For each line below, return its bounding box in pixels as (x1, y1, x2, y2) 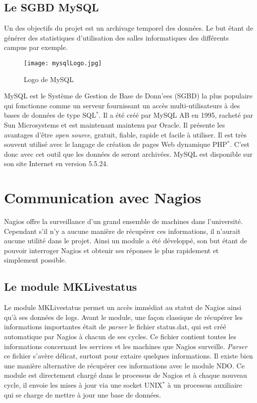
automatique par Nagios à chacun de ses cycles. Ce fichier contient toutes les (4, 331, 237, 342)
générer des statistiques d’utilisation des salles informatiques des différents (4, 32, 229, 43)
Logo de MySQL (24, 74, 74, 84)
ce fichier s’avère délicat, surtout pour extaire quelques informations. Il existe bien (4, 351, 253, 361)
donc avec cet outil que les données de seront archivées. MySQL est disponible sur (4, 148, 253, 159)
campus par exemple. (4, 42, 68, 52)
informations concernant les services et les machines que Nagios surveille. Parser (4, 341, 248, 351)
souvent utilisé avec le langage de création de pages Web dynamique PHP (4, 139, 227, 149)
